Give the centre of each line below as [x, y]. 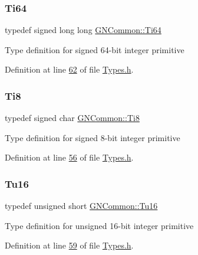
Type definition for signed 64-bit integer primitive [95, 49]
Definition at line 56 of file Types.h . [69, 157]
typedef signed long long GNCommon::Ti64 [83, 30]
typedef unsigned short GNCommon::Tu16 [81, 206]
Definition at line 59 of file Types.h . [69, 245]
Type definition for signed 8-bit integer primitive [93, 137]
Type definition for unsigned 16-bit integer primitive [99, 225]
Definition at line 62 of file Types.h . [69, 69]
